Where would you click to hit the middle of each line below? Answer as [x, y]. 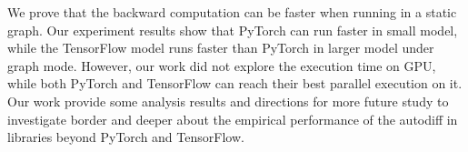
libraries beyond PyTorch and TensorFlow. [126, 137]
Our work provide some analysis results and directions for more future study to [228, 101]
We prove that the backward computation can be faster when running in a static [232, 12]
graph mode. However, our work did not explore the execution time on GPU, [222, 65]
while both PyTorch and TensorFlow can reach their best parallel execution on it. [235, 83]
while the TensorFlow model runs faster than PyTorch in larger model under [221, 48]
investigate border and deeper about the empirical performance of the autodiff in [233, 119]
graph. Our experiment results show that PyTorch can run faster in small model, [233, 30]
